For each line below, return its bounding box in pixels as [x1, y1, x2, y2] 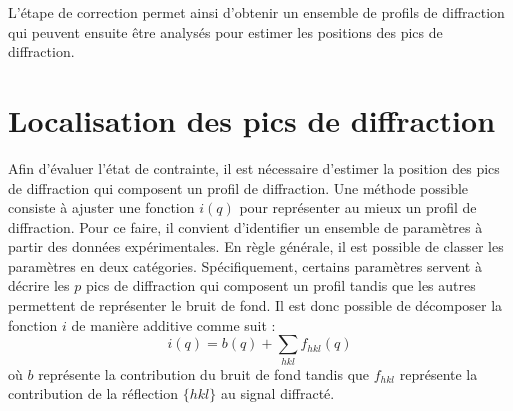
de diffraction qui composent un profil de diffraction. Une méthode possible [8, 177, 469, 198]
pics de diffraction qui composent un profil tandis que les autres [85, 275, 476, 296]
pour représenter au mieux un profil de [239, 197, 477, 218]
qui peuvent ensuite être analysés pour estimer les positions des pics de [8, 21, 443, 42]
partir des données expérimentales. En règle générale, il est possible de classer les [8, 236, 504, 257]
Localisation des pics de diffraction [8, 99, 496, 140]
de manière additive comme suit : [71, 314, 276, 335]
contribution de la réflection [8, 383, 179, 404]
